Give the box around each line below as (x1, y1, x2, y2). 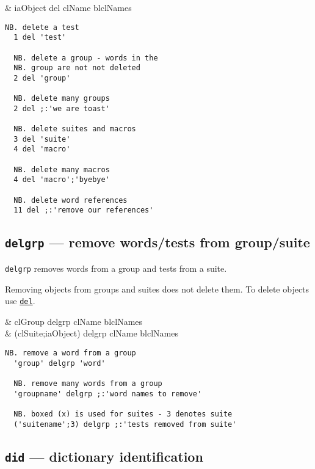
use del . (5, 294, 35, 307)
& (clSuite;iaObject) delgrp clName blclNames (5, 327, 179, 340)
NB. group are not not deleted (13, 64, 140, 73)
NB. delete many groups (13, 94, 110, 103)
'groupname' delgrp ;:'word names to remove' (13, 389, 202, 398)
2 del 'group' (13, 73, 71, 82)
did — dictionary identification (5, 446, 203, 465)
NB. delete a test (5, 23, 79, 32)
